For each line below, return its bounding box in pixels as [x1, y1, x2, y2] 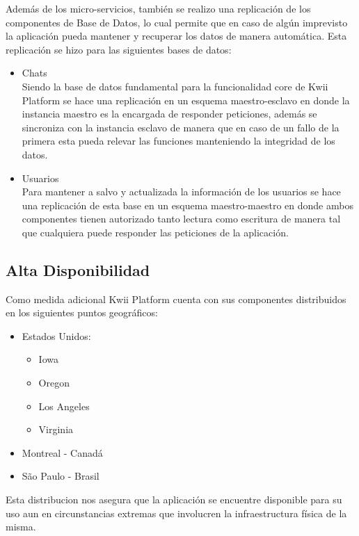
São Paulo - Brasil [22, 469, 99, 483]
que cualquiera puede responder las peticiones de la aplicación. [22, 225, 289, 239]
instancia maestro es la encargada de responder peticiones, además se [22, 106, 317, 121]
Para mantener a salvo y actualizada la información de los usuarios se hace [22, 184, 341, 199]
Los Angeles [38, 398, 90, 413]
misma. [6, 519, 36, 534]
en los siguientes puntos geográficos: [6, 305, 158, 320]
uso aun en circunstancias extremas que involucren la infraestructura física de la [6, 505, 347, 520]
